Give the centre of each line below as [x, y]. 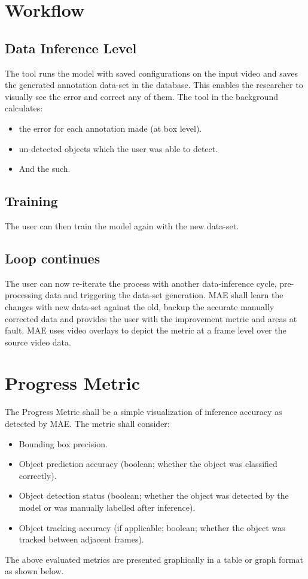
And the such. [45, 169]
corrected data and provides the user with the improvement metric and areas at [151, 318]
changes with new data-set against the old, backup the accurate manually [140, 306]
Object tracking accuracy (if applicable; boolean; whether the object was [152, 527]
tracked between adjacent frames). [81, 539]
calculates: [24, 108]
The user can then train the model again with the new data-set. [122, 225]
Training [31, 201]
